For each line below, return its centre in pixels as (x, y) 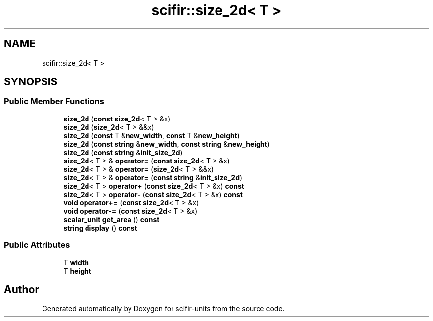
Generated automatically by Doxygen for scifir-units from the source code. (163, 309)
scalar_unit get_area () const (111, 219)
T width (76, 262)
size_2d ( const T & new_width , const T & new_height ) (152, 135)
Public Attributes (37, 245)
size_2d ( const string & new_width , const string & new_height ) (167, 144)
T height (77, 271)
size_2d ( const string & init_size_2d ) (123, 152)
